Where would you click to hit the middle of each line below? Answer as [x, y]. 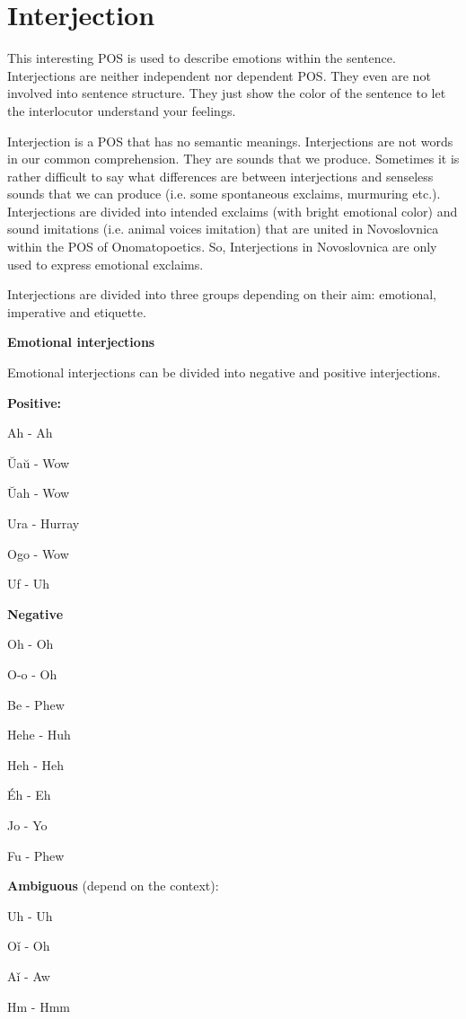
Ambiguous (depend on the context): [113, 886]
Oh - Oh [31, 644]
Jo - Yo [27, 824]
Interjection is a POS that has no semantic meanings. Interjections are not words [230, 141]
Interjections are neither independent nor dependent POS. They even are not [219, 75]
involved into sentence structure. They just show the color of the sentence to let [227, 93]
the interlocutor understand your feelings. [122, 110]
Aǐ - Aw [29, 975]
